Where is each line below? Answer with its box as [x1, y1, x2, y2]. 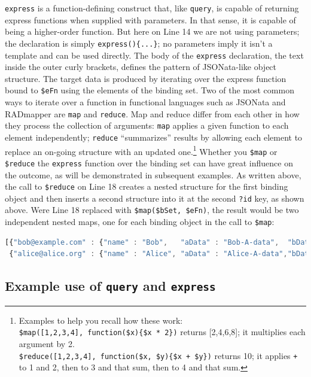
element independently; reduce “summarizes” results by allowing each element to [5, 130, 303, 143]
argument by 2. [19, 337, 75, 349]
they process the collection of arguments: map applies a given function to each [5, 119, 289, 132]
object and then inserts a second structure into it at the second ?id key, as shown [5, 191, 304, 204]
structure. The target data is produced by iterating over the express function [5, 72, 286, 84]
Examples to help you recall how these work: [19, 314, 183, 326]
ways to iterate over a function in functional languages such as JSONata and [5, 96, 286, 108]
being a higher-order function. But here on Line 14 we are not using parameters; [5, 25, 300, 38]
